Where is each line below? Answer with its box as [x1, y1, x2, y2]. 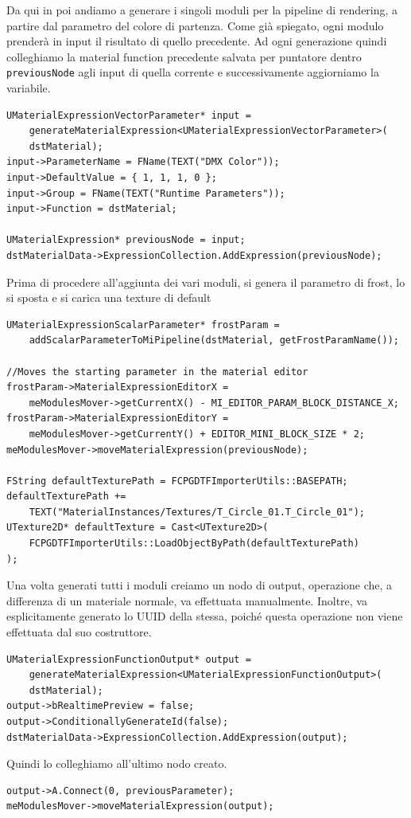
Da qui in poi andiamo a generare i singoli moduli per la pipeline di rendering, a [6, 2, 398, 18]
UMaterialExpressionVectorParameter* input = [6, 109, 251, 121]
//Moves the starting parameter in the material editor [6, 366, 308, 378]
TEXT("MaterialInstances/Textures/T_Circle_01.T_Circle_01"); [29, 506, 366, 518]
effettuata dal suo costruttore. [6, 624, 152, 640]
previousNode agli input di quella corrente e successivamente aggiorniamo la [6, 64, 379, 80]
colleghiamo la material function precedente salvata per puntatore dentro [6, 48, 362, 65]
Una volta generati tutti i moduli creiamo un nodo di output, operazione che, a [6, 577, 393, 593]
